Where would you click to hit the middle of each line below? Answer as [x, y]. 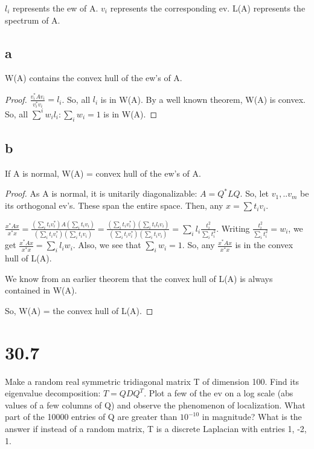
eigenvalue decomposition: [53, 393]
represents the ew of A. [56, 8]
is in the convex [264, 245]
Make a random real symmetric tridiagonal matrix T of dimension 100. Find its [152, 381]
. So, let [255, 193]
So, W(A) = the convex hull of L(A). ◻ [79, 310]
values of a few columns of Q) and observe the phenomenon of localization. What [155, 405]
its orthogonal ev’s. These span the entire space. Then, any [114, 205]
